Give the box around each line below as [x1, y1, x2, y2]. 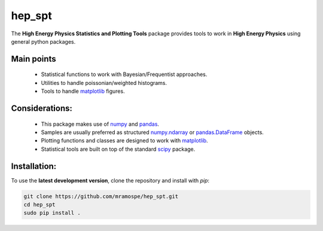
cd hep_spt [23, 201, 56, 208]
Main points [11, 54, 56, 64]
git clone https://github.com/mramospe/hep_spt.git [23, 193, 179, 200]
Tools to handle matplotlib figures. [41, 87, 125, 95]
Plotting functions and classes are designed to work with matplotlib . [41, 137, 209, 144]
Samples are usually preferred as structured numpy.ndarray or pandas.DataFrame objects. [41, 129, 264, 136]
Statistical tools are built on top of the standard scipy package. [41, 145, 196, 153]
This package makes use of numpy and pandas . [41, 120, 160, 127]
